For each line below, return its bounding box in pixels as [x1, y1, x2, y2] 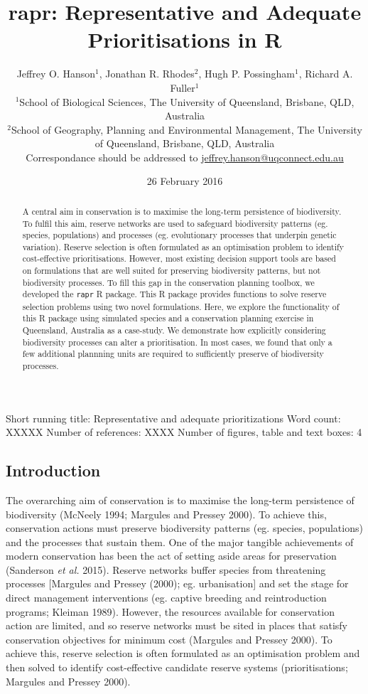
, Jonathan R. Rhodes [99, 66, 195, 81]
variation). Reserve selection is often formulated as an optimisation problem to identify [22, 240, 344, 252]
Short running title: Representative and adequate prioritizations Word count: [6, 410, 341, 425]
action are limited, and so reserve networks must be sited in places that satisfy [6, 618, 347, 633]
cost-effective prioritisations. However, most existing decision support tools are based [22, 252, 336, 265]
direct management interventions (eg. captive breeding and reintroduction [6, 590, 327, 605]
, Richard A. [298, 66, 353, 81]
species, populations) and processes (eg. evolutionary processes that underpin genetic [22, 229, 337, 241]
